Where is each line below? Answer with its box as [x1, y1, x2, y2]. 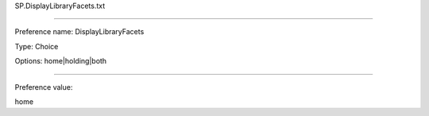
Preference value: [14, 82, 73, 91]
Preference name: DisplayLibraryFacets [14, 27, 145, 37]
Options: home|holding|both [14, 56, 107, 66]
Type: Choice [14, 41, 59, 51]
